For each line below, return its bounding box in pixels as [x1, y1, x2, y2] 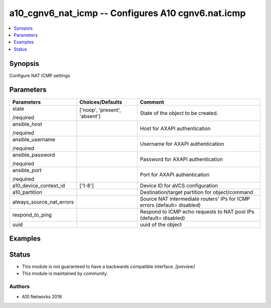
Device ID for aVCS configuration [140, 182, 218, 189]
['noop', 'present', [79, 106, 121, 113]
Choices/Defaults [79, 98, 122, 106]
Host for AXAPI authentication [140, 125, 211, 132]
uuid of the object [140, 221, 182, 228]
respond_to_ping [12, 211, 52, 218]
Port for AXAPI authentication [140, 171, 210, 178]
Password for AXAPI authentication [140, 156, 223, 163]
